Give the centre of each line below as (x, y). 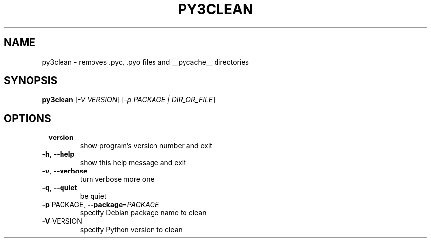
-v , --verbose (65, 171)
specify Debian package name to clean (143, 213)
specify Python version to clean (131, 230)
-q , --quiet (60, 188)
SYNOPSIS (31, 81)
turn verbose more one (117, 179)
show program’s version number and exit (146, 146)
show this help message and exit (133, 163)
